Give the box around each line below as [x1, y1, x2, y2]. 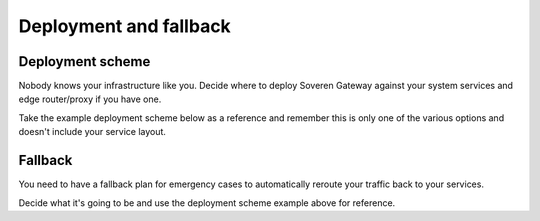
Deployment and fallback [18, 15, 232, 37]
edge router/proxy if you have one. [18, 93, 162, 105]
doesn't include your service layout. [18, 126, 167, 138]
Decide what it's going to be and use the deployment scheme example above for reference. [18, 196, 396, 209]
